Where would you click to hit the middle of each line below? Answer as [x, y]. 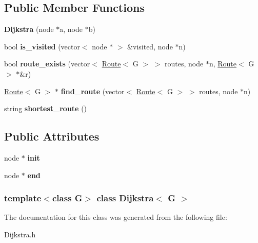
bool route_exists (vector [47, 64]
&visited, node [150, 46]
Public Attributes [52, 136]
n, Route [223, 64]
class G [67, 198]
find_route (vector [93, 91]
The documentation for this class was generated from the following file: [116, 217]
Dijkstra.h [20, 234]
